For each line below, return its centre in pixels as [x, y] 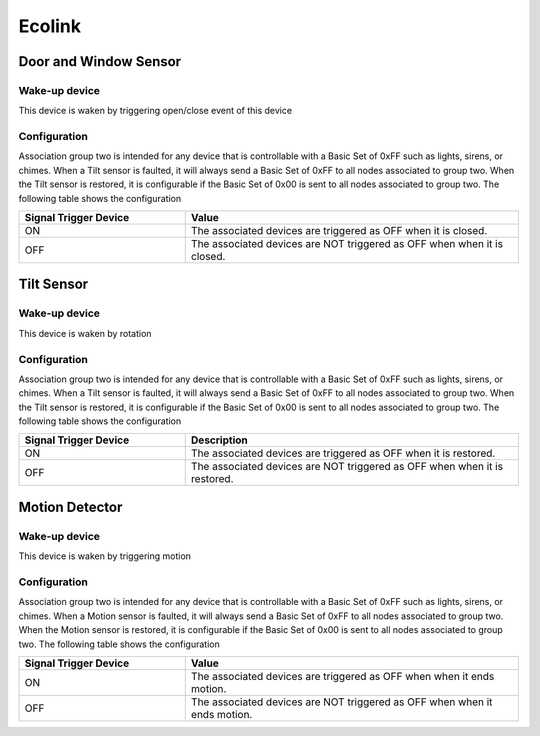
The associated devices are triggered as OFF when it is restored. [343, 453]
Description [219, 440]
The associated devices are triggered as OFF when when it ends [342, 676]
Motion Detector [70, 506]
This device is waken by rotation [85, 333]
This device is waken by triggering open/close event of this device [155, 111]
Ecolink [50, 26]
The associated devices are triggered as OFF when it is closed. [339, 231]
